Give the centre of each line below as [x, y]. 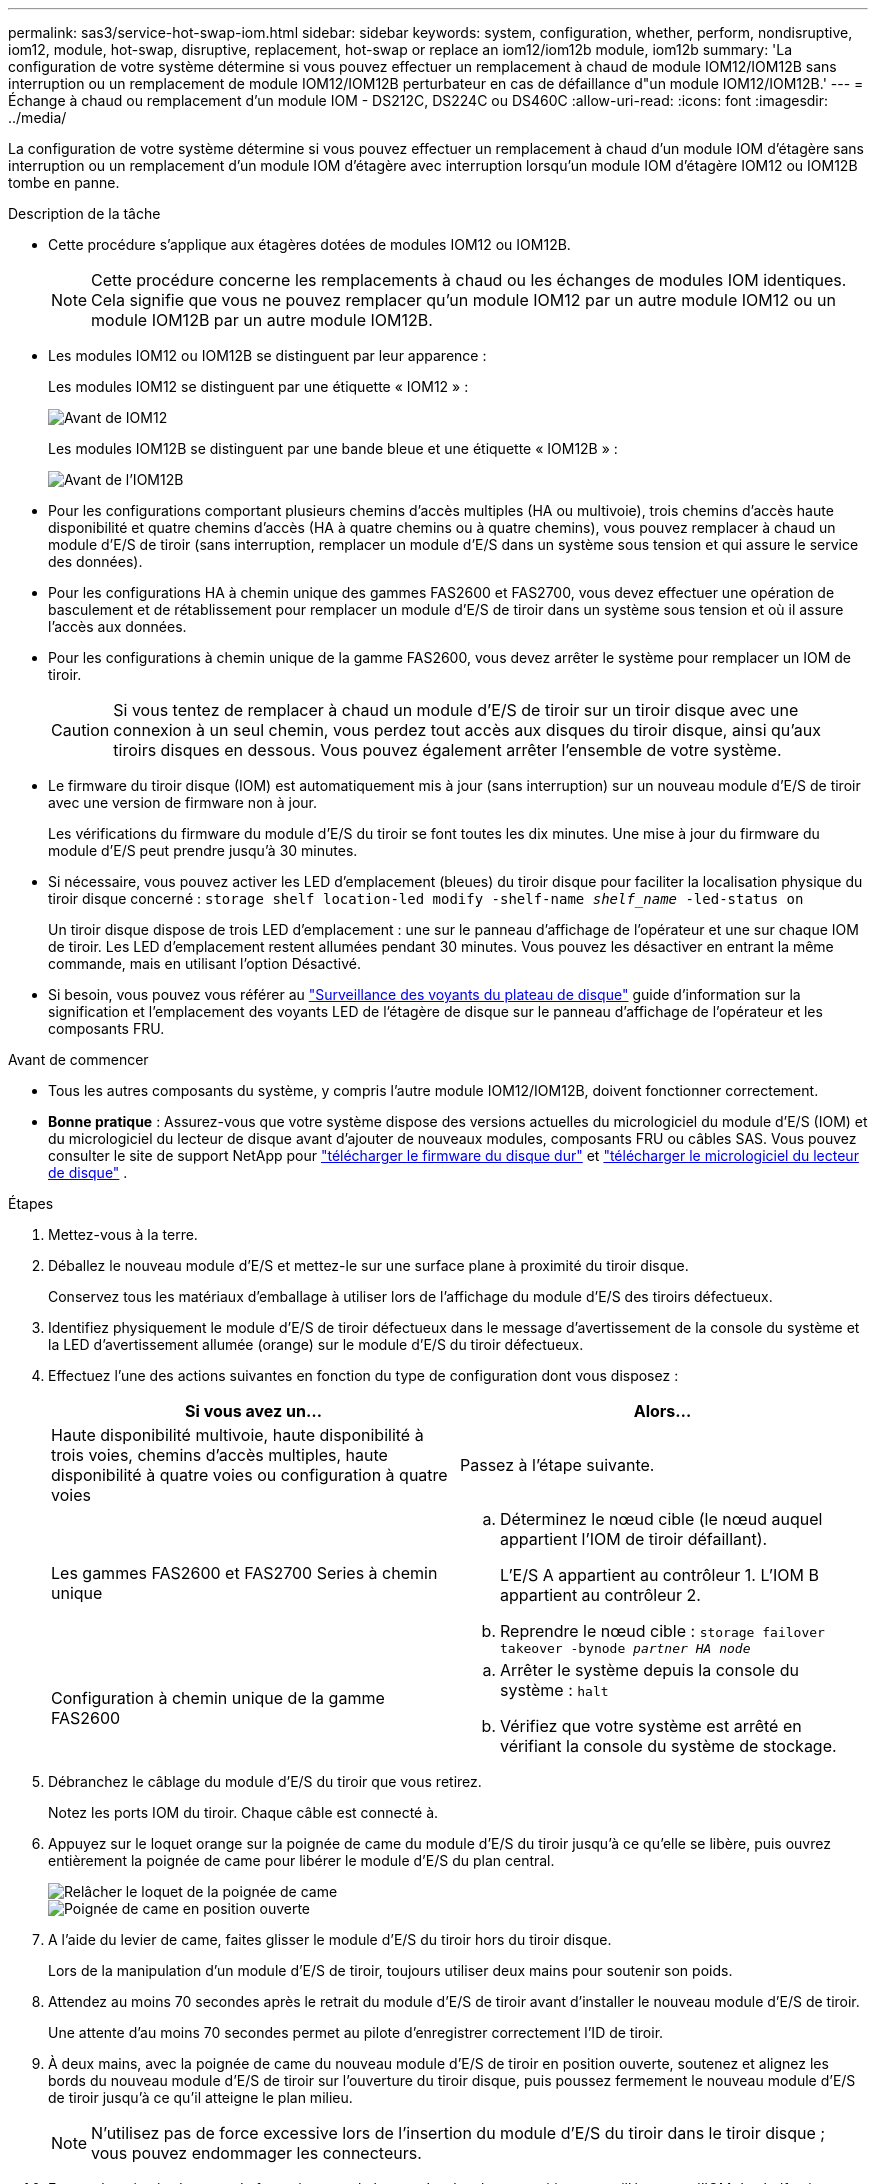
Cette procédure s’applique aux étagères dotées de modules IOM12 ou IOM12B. [309, 244]
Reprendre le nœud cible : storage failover [662, 1631]
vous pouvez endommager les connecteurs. [256, 2153]
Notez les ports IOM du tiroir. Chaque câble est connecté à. [243, 1812]
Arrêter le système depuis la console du [649, 1670]
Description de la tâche [84, 213]
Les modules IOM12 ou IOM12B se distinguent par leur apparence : [267, 355]
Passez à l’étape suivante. [557, 1465]
